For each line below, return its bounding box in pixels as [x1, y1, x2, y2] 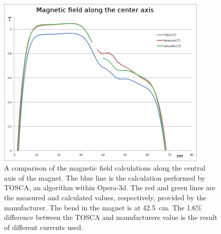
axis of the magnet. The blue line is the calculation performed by [4, 172, 205, 183]
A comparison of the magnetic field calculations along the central [4, 163, 205, 173]
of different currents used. [4, 221, 83, 232]
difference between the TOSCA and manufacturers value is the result [4, 212, 217, 222]
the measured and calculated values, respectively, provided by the [4, 192, 206, 202]
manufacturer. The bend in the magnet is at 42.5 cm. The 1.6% [4, 202, 202, 212]
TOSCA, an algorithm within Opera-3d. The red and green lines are [4, 182, 215, 193]
